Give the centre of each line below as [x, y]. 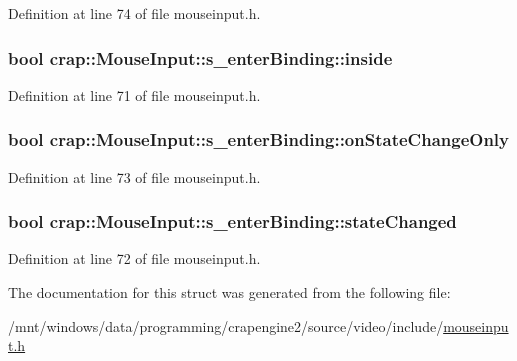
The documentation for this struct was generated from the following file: [229, 292]
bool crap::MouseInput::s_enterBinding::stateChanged [232, 221]
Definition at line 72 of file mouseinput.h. [134, 258]
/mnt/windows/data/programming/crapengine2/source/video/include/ [226, 325]
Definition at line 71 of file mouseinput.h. [134, 94]
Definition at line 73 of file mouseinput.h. [134, 176]
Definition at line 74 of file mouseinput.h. [134, 13]
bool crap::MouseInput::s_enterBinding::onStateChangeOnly [258, 139]
